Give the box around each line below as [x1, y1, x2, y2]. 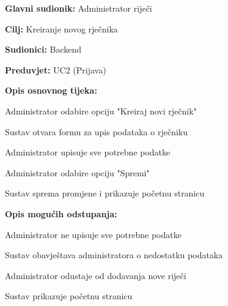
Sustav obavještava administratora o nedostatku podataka [5, 248, 223, 261]
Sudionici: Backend [5, 43, 82, 56]
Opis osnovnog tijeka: [5, 84, 97, 97]
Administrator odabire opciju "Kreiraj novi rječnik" [5, 104, 197, 117]
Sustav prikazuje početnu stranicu [5, 289, 133, 302]
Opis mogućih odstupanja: [5, 207, 117, 220]
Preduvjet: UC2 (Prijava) [5, 63, 106, 76]
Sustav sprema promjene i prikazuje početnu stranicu [5, 187, 205, 200]
